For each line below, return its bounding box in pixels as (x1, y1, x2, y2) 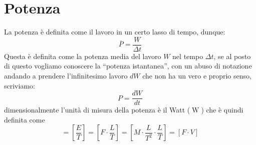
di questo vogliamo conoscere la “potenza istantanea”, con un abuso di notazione (4, 60, 252, 71)
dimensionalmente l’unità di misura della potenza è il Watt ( (4, 104, 190, 115)
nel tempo (172, 50, 203, 61)
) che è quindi (201, 104, 243, 115)
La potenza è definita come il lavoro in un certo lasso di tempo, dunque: (4, 26, 225, 37)
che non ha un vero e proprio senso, (142, 70, 251, 80)
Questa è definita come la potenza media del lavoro (4, 50, 161, 61)
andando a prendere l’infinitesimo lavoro (4, 70, 128, 80)
